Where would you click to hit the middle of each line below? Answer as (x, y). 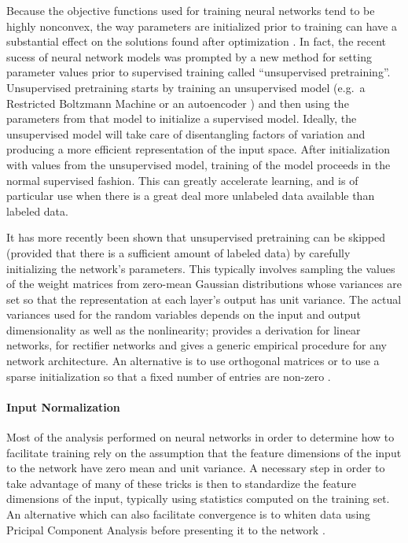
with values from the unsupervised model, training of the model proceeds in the (198, 164)
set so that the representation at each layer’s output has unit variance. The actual (204, 299)
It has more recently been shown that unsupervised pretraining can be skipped (196, 237)
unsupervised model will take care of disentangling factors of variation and (186, 133)
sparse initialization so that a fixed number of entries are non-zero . (169, 376)
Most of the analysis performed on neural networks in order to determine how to (200, 437)
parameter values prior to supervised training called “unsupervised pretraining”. (198, 72)
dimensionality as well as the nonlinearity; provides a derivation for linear (184, 329)
